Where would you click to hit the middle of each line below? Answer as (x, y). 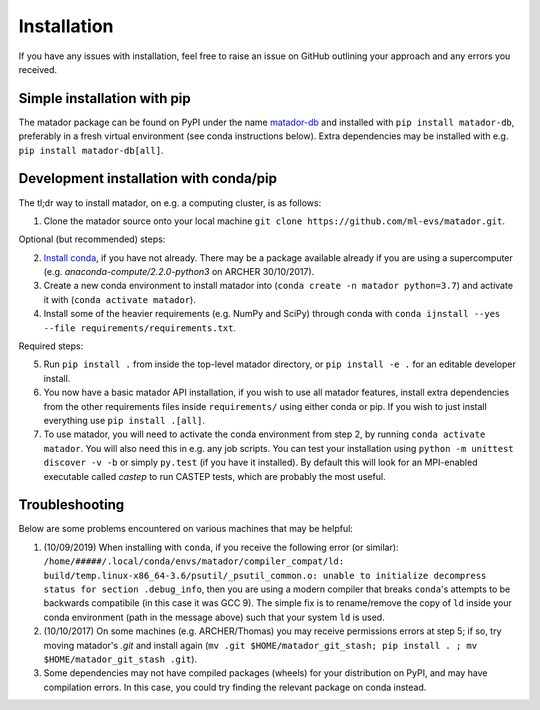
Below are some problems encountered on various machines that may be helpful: (186, 529)
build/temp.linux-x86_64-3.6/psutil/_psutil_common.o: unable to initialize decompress (265, 575)
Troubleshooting (71, 505)
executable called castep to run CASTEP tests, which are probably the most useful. (214, 476)
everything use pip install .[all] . (124, 420)
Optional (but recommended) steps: (92, 239)
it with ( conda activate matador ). (120, 299)
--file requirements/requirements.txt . (140, 327)
